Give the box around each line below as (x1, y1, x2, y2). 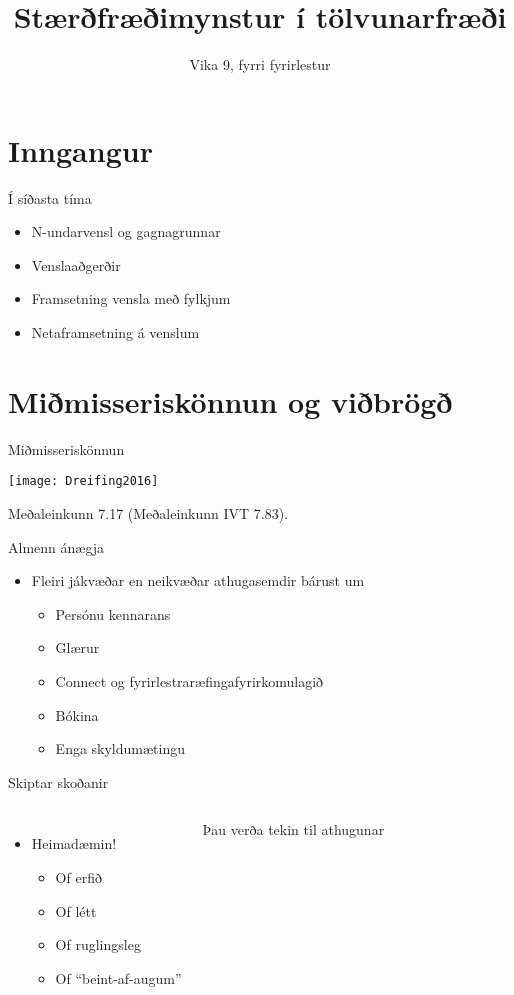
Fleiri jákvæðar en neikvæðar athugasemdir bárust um (31, 570, 365, 591)
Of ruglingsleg (55, 934, 141, 955)
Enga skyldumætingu (55, 738, 186, 759)
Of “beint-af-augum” (55, 967, 182, 988)
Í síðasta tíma (8, 187, 92, 208)
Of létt (55, 900, 97, 921)
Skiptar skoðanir (8, 771, 109, 792)
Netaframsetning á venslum (31, 322, 200, 343)
